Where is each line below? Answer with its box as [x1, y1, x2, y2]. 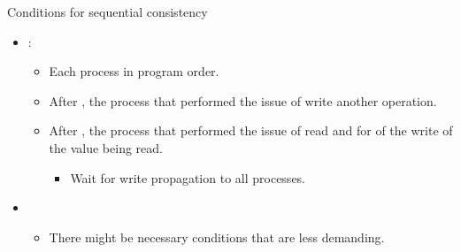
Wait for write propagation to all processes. [70, 168, 306, 187]
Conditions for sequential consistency [7, 3, 208, 20]
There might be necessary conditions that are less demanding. [49, 227, 385, 246]
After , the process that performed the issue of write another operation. [49, 91, 437, 110]
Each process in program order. [49, 62, 219, 80]
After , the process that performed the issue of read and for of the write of [49, 121, 453, 140]
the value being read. [49, 138, 163, 157]
